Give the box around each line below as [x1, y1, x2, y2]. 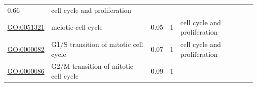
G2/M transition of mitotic [51, 61, 133, 71]
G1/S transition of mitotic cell [51, 39, 143, 49]
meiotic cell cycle [51, 22, 103, 32]
